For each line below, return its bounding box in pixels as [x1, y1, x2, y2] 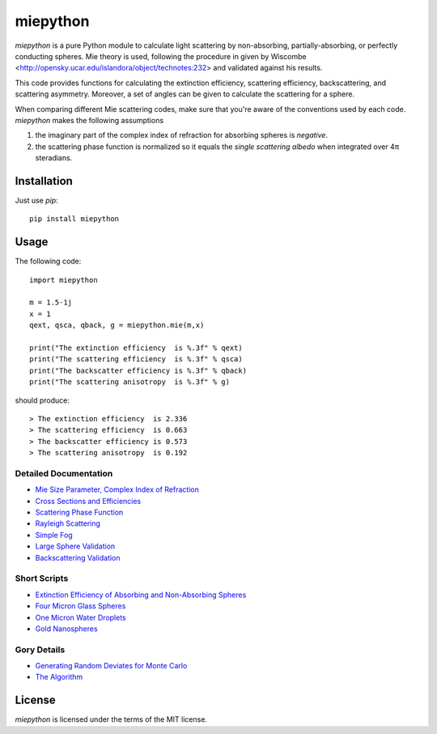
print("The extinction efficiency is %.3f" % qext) [29, 344, 243, 352]
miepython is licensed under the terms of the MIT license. [15, 715, 208, 724]
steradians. [35, 153, 73, 163]
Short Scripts [15, 573, 69, 584]
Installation [15, 174, 73, 188]
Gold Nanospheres [35, 624, 98, 634]
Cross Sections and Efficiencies [35, 496, 142, 506]
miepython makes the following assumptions [15, 115, 164, 125]
